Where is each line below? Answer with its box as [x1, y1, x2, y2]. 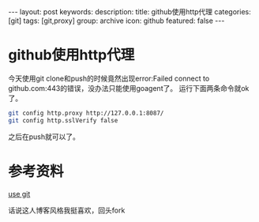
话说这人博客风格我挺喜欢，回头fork [8, 205, 126, 215]
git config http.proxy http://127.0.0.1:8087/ [8, 109, 164, 117]
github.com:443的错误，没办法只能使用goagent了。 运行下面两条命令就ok [8, 83, 250, 92]
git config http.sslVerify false [8, 116, 118, 124]
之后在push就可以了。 [8, 132, 81, 141]
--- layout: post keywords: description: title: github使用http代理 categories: [8, 7, 251, 17]
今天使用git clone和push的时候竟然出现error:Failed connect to [8, 73, 210, 83]
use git [8, 189, 31, 198]
